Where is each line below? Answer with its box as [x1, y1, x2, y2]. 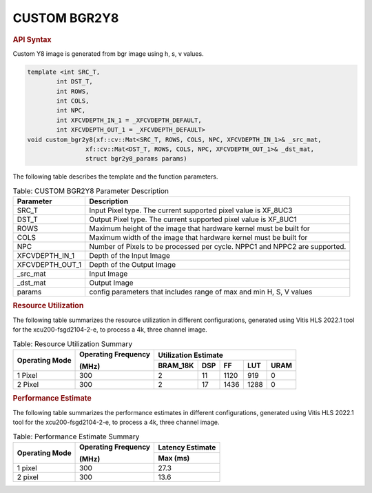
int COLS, [56, 97, 90, 105]
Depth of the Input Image [89, 251, 170, 261]
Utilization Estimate [158, 350, 224, 360]
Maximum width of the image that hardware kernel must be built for [89, 233, 308, 243]
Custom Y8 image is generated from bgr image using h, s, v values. [12, 49, 204, 58]
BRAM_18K [158, 361, 194, 370]
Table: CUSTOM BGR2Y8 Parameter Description [12, 186, 169, 196]
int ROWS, [56, 87, 90, 95]
